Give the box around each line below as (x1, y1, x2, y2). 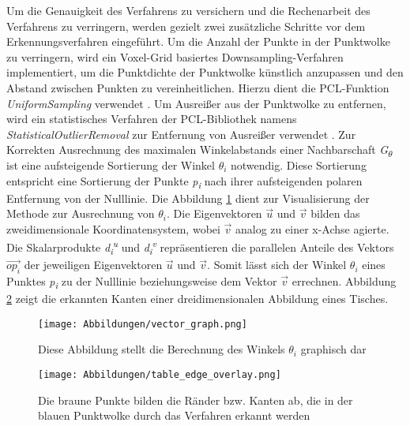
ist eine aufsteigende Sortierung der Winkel (6, 156, 215, 173)
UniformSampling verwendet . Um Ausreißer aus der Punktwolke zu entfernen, (6, 95, 386, 111)
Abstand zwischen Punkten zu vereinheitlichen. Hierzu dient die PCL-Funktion (6, 79, 389, 95)
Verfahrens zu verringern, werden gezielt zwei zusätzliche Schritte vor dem (6, 17, 366, 34)
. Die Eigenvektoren (167, 205, 262, 222)
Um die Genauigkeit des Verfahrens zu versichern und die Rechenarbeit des (6, 2, 371, 18)
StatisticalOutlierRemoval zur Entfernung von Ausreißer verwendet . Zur (6, 125, 356, 142)
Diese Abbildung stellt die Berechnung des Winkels (38, 341, 285, 357)
